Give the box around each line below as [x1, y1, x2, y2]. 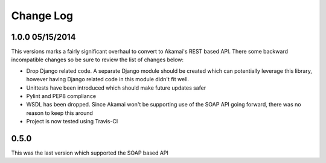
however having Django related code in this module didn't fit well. [26, 76, 190, 83]
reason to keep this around [26, 109, 94, 117]
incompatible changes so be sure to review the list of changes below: [11, 56, 184, 63]
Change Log [11, 9, 74, 22]
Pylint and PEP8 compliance [26, 93, 97, 100]
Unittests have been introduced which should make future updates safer [26, 84, 206, 91]
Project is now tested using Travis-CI [26, 118, 118, 125]
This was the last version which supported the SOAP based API [11, 149, 169, 156]
